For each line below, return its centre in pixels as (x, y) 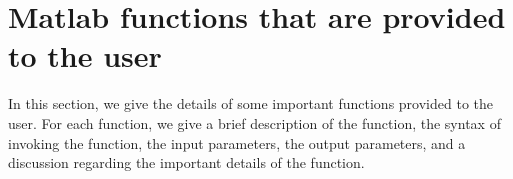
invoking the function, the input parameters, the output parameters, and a (237, 142)
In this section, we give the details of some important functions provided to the (251, 103)
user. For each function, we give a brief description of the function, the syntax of (254, 122)
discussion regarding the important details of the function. (186, 162)
